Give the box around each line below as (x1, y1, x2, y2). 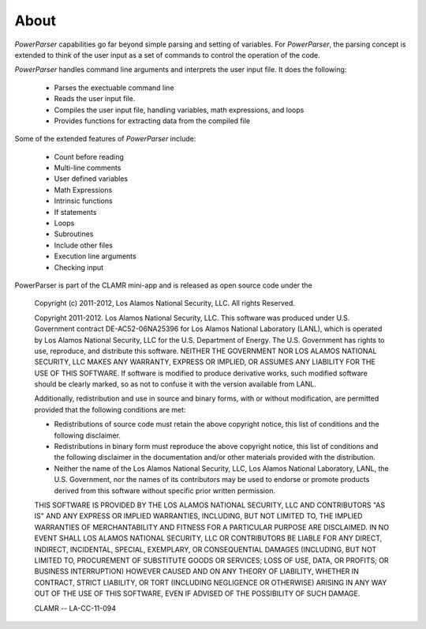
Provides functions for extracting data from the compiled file (54, 115, 251, 126)
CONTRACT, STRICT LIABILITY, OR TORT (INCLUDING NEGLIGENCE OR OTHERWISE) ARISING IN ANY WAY (34, 578, 387, 587)
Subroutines (54, 229, 94, 239)
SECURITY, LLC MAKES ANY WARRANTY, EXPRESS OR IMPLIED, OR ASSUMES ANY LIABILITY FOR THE (34, 357, 376, 367)
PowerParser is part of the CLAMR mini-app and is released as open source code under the (14, 281, 313, 290)
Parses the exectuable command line (54, 83, 174, 92)
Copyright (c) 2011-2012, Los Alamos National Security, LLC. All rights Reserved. (34, 299, 295, 308)
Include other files (54, 240, 114, 250)
